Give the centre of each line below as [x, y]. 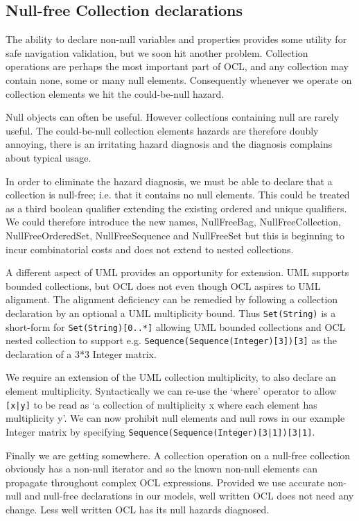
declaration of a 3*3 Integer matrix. [81, 353]
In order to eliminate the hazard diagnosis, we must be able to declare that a [169, 181]
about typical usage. [49, 157]
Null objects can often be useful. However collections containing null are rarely [173, 117]
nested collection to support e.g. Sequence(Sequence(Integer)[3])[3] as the [172, 340]
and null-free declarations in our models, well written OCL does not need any [189, 496]
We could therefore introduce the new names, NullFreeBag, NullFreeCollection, [173, 222]
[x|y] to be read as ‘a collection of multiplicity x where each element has [161, 404]
